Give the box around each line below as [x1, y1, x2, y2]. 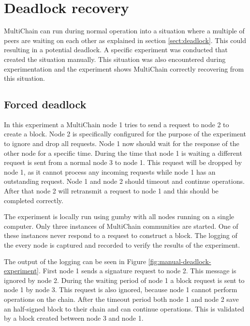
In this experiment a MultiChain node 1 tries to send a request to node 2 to [4, 119, 229, 129]
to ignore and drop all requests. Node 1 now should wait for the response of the [4, 138, 239, 148]
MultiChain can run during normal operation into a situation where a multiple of [4, 26, 245, 36]
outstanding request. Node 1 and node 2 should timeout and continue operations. [4, 176, 245, 186]
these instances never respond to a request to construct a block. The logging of [4, 230, 237, 240]
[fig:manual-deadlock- [148, 256, 211, 266]
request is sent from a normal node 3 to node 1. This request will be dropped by [4, 157, 242, 167]
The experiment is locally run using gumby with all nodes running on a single [4, 211, 235, 222]
